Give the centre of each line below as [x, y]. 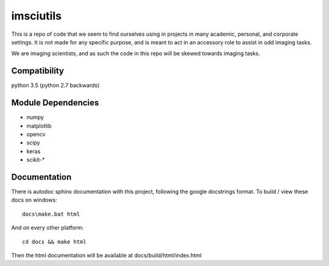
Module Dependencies [55, 103]
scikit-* [36, 160]
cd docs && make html [54, 242]
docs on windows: [34, 200]
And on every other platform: [48, 228]
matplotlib [39, 126]
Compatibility [37, 71]
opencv [36, 134]
